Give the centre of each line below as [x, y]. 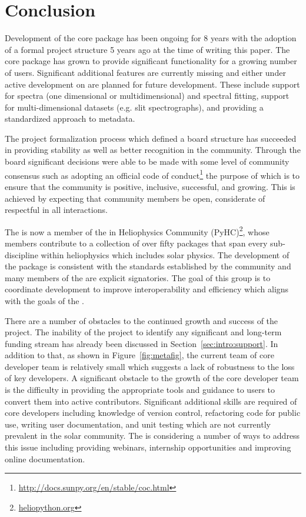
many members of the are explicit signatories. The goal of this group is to [138, 277]
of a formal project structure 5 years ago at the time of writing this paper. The [147, 49]
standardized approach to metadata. [70, 119]
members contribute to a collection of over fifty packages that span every [136, 243]
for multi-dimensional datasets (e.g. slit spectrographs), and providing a [134, 107]
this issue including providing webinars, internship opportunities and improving [148, 447]
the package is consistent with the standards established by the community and [148, 266]
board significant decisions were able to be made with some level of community [147, 161]
